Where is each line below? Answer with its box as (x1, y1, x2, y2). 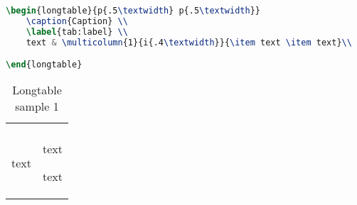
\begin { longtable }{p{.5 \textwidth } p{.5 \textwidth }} (6, 6, 260, 16)
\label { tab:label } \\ (26, 26, 128, 37)
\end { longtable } (6, 60, 82, 70)
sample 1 (15, 98, 59, 115)
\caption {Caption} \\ (26, 16, 128, 26)
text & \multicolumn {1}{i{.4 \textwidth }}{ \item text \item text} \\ (26, 37, 352, 48)
